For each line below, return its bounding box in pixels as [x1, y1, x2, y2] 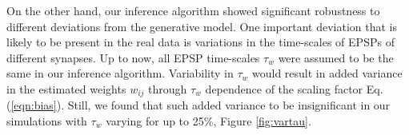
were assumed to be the [278, 49, 394, 66]
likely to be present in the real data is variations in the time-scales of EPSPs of [6, 34, 395, 50]
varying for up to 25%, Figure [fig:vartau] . [106, 113, 311, 129]
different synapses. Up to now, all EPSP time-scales [6, 49, 260, 66]
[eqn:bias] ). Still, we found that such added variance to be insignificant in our [10, 97, 391, 113]
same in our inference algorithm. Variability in [6, 65, 234, 81]
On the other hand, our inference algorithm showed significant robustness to [6, 2, 380, 18]
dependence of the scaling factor [205, 80, 363, 97]
